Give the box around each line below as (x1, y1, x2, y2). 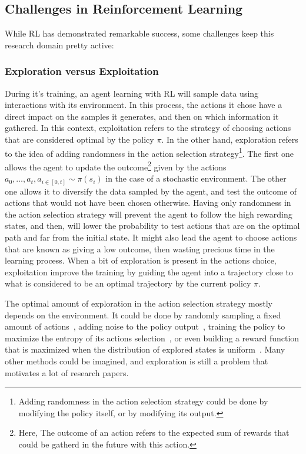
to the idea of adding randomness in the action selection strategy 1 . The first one (5, 145, 294, 159)
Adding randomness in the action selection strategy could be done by (18, 395, 268, 407)
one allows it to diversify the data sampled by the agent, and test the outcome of (5, 185, 297, 197)
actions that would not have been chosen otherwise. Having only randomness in (5, 196, 291, 209)
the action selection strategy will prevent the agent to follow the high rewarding (5, 208, 292, 220)
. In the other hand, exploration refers (161, 133, 298, 145)
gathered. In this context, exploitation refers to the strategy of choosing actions (5, 121, 291, 134)
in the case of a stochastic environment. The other (105, 172, 287, 185)
